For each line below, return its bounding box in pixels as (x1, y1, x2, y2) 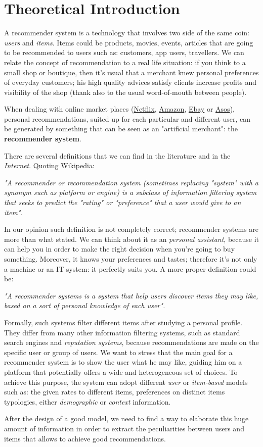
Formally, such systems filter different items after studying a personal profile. (4, 317, 243, 327)
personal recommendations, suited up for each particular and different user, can (4, 113, 251, 124)
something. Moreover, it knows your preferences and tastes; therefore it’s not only (4, 254, 257, 264)
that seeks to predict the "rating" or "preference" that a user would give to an (4, 197, 241, 208)
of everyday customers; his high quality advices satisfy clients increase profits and (4, 77, 256, 87)
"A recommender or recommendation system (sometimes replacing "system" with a (4, 177, 258, 187)
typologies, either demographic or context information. (4, 396, 171, 407)
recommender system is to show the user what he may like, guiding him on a (4, 357, 242, 367)
